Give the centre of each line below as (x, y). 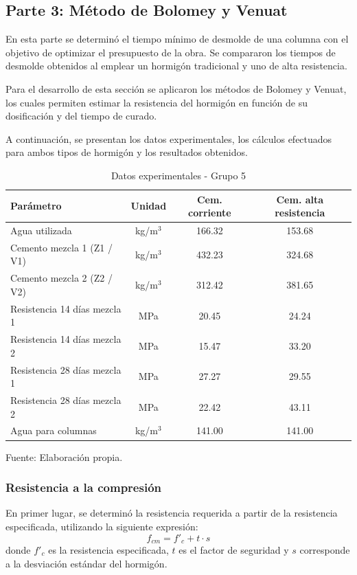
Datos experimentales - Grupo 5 (178, 175)
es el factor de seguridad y (234, 550)
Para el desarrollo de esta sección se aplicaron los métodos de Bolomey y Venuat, (176, 88)
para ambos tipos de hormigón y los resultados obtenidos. (127, 152)
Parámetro (36, 206)
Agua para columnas (54, 430)
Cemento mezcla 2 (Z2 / (61, 278)
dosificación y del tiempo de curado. (81, 116)
